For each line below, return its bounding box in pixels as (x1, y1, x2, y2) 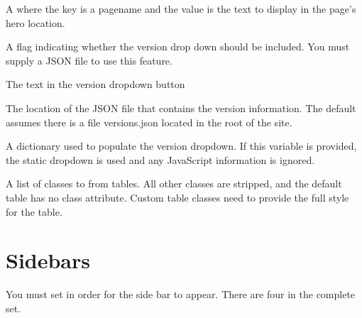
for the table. (6, 204, 62, 219)
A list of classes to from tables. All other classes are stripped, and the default (6, 176, 342, 191)
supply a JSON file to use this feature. (6, 53, 172, 67)
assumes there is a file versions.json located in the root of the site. (6, 114, 292, 129)
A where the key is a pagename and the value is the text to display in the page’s (6, 1, 356, 16)
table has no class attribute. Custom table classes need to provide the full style (6, 190, 349, 204)
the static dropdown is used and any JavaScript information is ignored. (6, 152, 315, 167)
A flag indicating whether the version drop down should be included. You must (6, 39, 350, 54)
